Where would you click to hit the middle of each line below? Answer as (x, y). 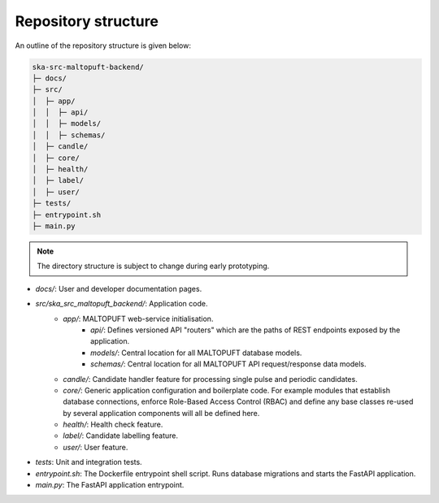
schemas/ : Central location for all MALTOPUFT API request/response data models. (228, 364)
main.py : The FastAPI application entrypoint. (110, 485)
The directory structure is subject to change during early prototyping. (153, 266)
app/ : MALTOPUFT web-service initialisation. (138, 319)
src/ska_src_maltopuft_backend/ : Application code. (122, 304)
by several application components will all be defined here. (161, 413)
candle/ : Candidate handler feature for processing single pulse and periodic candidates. (210, 379)
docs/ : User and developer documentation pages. (119, 288)
